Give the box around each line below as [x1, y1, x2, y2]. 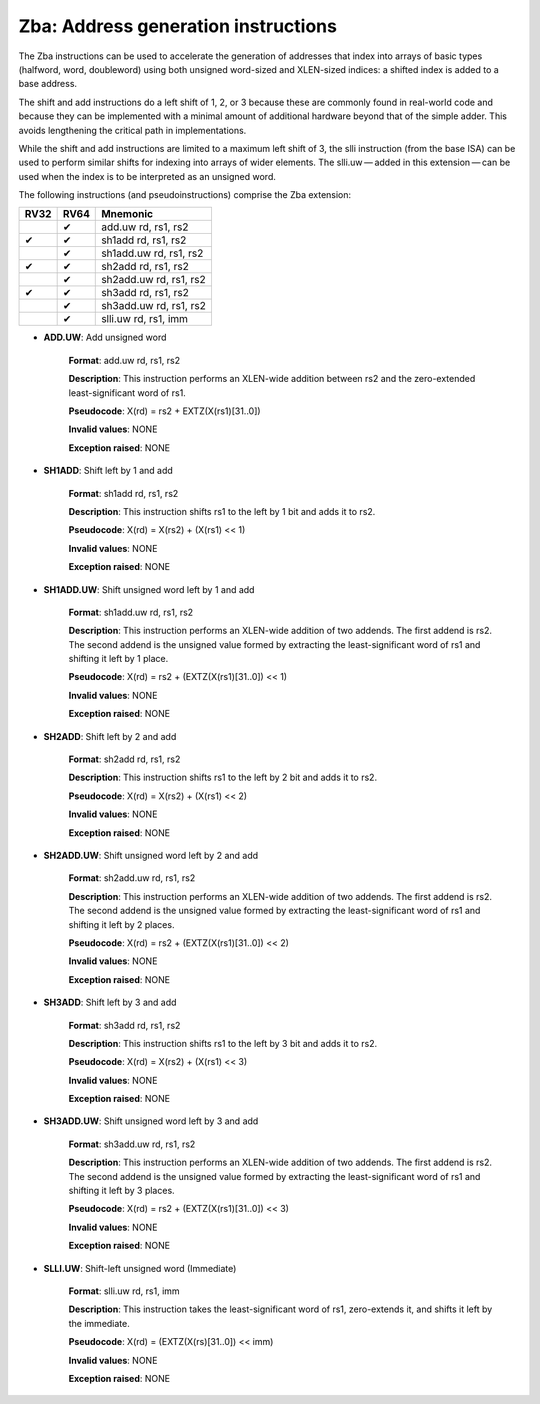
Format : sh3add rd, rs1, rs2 [68, 1019, 181, 1031]
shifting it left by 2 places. [68, 918, 175, 930]
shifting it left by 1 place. [68, 653, 169, 665]
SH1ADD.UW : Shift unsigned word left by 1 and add [43, 583, 255, 595]
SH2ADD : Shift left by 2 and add [43, 730, 177, 742]
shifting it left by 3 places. [68, 1185, 175, 1197]
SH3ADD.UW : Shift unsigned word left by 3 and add [43, 1115, 259, 1127]
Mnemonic [101, 207, 154, 221]
